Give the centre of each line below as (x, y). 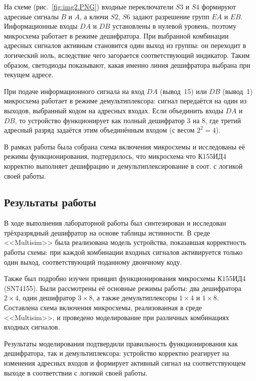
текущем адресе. (29, 74)
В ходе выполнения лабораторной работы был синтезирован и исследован (115, 223)
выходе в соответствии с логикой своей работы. (76, 372)
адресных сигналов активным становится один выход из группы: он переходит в (125, 45)
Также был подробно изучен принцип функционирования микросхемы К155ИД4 (125, 278)
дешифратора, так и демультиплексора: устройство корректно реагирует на (117, 353)
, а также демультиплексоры (135, 298)
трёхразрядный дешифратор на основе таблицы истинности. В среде (107, 232)
